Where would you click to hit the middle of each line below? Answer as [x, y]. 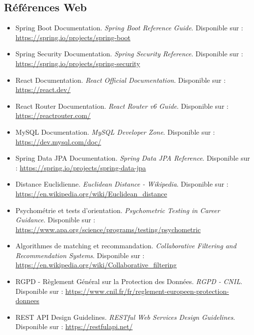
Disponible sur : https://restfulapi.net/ [74, 326]
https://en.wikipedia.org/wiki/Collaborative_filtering [96, 265]
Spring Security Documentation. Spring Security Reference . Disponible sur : [129, 54]
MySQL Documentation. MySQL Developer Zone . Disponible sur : [115, 132]
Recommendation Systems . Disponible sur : [80, 255]
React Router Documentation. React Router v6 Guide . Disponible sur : [122, 106]
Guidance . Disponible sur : [55, 220]
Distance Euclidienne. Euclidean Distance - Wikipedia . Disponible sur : [122, 184]
